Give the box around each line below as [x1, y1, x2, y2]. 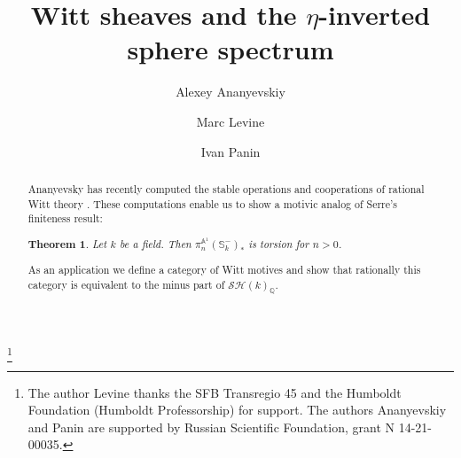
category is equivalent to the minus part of [27, 276, 225, 291]
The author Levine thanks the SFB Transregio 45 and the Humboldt [27, 383, 402, 401]
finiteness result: [27, 211, 103, 226]
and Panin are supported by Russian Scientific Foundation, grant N [27, 417, 395, 436]
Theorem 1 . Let [27, 236, 107, 252]
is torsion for [248, 236, 309, 251]
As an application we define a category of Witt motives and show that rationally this [27, 262, 421, 277]
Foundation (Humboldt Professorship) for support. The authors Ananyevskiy [27, 400, 447, 419]
